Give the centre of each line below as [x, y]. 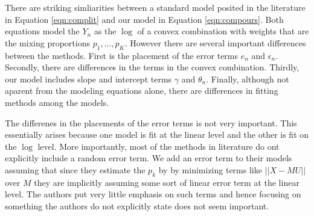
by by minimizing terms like [210, 169]
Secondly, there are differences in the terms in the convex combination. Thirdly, [152, 67]
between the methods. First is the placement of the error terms [122, 55]
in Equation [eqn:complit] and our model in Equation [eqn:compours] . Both [144, 19]
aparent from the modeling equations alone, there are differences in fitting [142, 91]
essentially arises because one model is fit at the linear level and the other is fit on [157, 134]
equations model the [42, 31]
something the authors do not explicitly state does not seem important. [137, 205]
